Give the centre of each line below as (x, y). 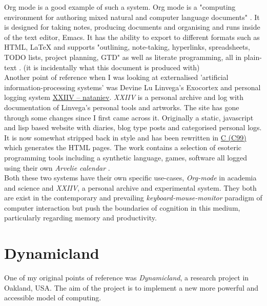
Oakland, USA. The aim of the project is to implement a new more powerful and (131, 287)
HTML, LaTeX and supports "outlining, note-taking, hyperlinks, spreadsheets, (127, 47)
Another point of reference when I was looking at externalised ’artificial (116, 77)
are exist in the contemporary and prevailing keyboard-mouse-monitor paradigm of (133, 198)
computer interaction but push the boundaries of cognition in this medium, (122, 207)
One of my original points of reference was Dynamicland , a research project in (127, 278)
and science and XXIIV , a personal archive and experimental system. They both (130, 187)
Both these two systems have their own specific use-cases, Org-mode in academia (130, 178)
